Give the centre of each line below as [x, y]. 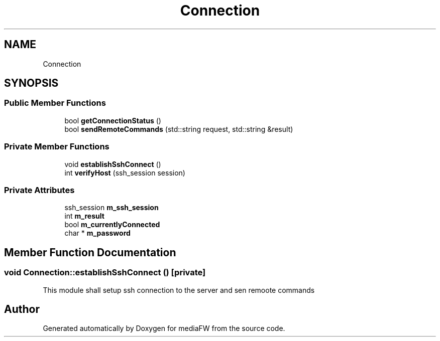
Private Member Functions [57, 147]
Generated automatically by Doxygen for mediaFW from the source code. [164, 328]
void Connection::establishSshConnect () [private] [105, 273]
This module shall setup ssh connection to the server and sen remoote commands [179, 290]
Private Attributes [39, 190]
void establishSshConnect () [113, 164]
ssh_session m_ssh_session [112, 208]
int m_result [84, 216]
